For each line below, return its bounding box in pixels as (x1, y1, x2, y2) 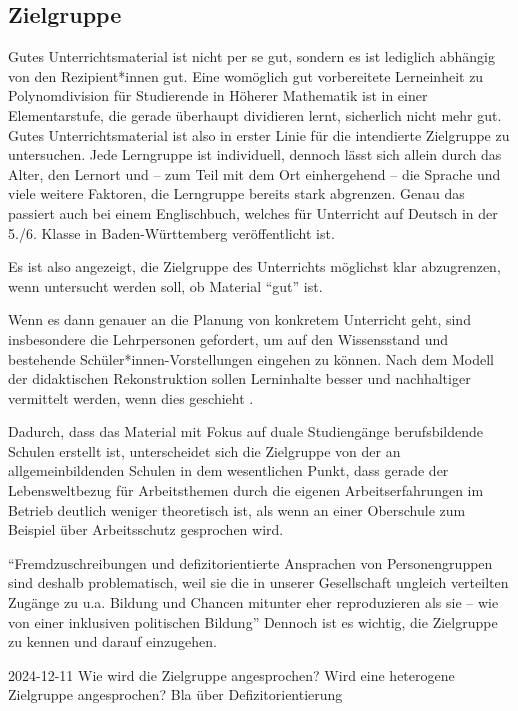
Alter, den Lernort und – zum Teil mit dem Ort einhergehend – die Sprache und (8, 163, 501, 184)
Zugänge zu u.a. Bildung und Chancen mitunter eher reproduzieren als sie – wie (8, 592, 499, 613)
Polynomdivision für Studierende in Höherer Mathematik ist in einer (8, 85, 428, 106)
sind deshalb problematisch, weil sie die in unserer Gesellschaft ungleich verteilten (8, 572, 509, 593)
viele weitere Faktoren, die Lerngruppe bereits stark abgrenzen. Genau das (8, 183, 465, 204)
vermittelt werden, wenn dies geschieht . (8, 387, 254, 408)
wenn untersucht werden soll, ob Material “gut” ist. (8, 275, 323, 296)
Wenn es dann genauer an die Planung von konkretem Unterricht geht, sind (8, 309, 471, 330)
